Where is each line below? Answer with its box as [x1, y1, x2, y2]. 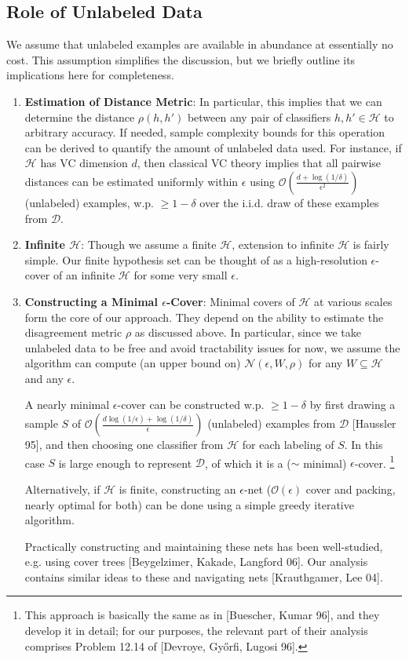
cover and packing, [305, 480, 396, 497]
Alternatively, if [24, 480, 100, 497]
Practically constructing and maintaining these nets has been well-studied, [24, 538, 383, 554]
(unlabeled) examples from [207, 415, 336, 432]
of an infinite [53, 267, 115, 283]
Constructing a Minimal [24, 293, 158, 309]
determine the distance [24, 108, 135, 125]
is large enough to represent [58, 454, 192, 471]
